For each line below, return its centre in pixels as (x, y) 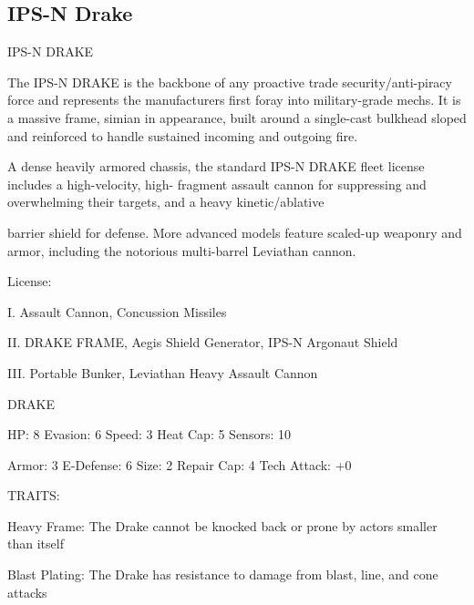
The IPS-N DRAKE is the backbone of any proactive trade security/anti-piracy (230, 82)
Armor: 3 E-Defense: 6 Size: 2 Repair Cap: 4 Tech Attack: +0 (180, 464)
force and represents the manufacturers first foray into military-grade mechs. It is (234, 100)
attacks (27, 592)
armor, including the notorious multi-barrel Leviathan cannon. (182, 250)
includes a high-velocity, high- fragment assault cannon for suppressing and (217, 184)
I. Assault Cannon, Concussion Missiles (117, 311)
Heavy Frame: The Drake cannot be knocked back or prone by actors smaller (222, 525)
